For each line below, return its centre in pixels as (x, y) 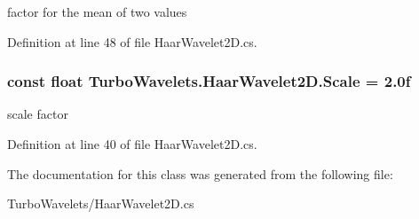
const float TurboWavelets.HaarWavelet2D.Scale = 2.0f (209, 81)
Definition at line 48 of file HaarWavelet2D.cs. (132, 41)
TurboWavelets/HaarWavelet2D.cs (101, 203)
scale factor (38, 114)
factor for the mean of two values (97, 12)
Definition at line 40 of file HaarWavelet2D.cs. (132, 144)
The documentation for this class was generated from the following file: (200, 173)
